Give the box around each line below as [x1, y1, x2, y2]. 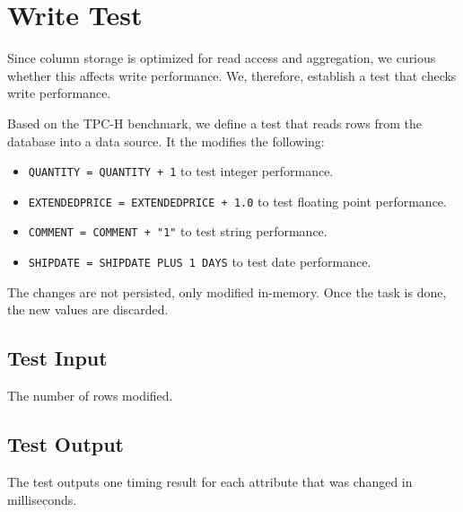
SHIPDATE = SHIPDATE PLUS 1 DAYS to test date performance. [28, 252, 371, 271]
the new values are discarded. [7, 300, 169, 319]
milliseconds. [7, 490, 77, 508]
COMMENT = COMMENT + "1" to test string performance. [28, 222, 328, 241]
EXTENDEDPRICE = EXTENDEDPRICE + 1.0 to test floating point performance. [28, 191, 447, 210]
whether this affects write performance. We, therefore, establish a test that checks [7, 66, 457, 84]
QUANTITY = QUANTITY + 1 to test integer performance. [28, 162, 334, 181]
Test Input [7, 344, 108, 372]
